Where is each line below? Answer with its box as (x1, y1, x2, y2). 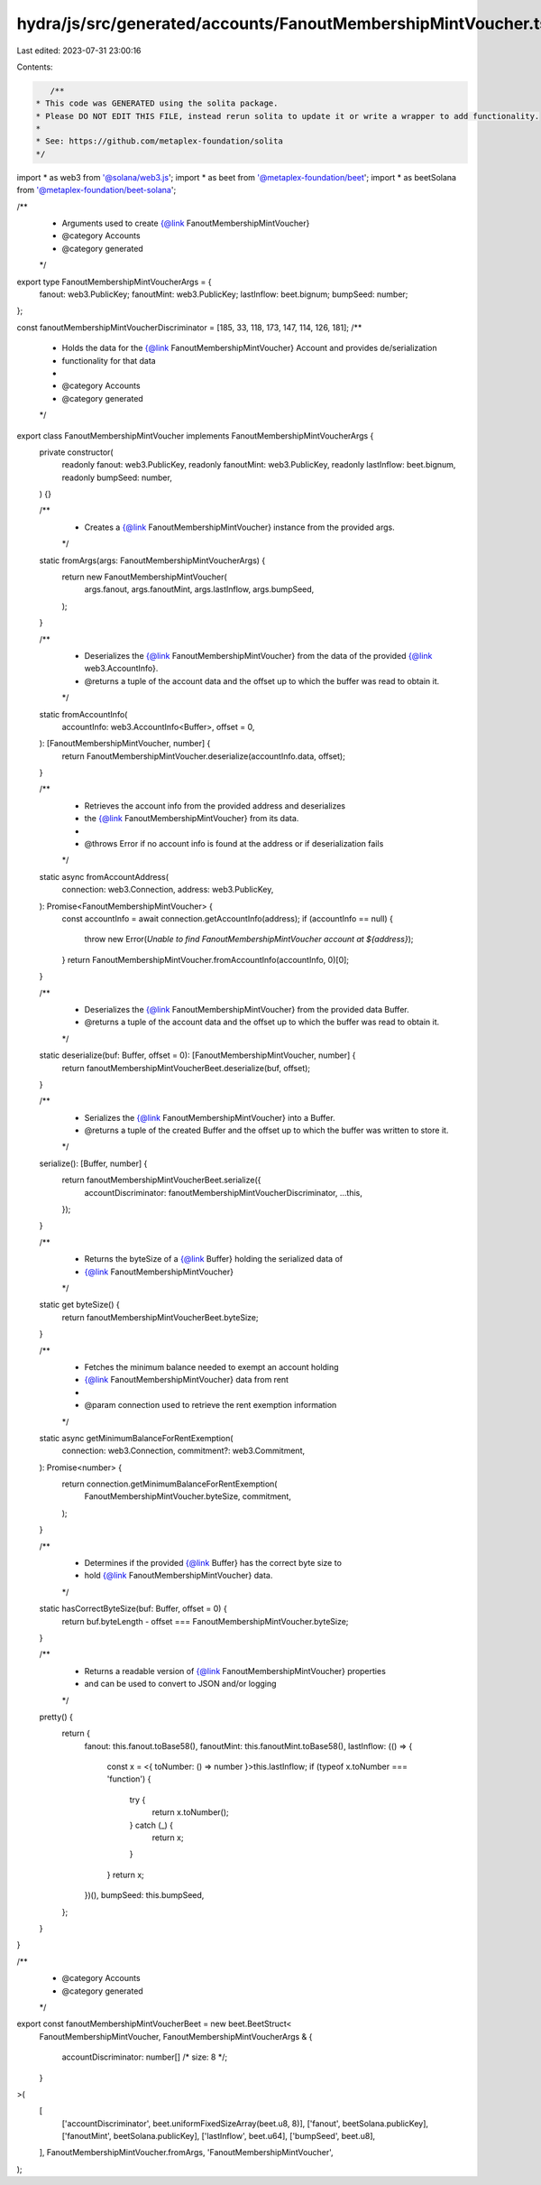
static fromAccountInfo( (39, 708, 128, 719)
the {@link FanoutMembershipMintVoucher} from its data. (84, 813, 299, 824)
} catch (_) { (129, 1819, 174, 1830)
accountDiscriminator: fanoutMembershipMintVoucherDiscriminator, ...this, (84, 1187, 362, 1198)
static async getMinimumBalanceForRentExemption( (39, 1432, 234, 1443)
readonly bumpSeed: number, (61, 472, 173, 483)
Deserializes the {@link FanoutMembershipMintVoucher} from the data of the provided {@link (84, 650, 433, 661)
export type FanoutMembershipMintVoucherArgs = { (16, 276, 212, 287)
